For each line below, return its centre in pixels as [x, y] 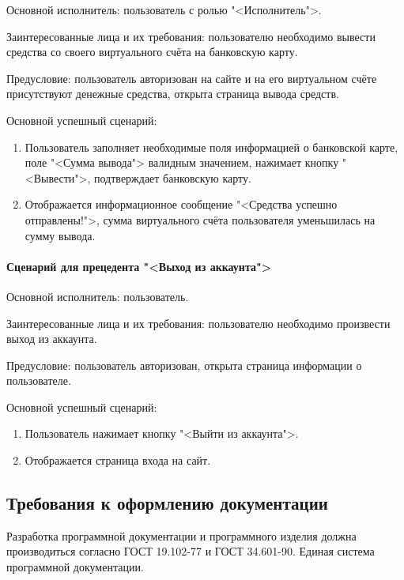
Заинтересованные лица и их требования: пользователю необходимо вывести [191, 36]
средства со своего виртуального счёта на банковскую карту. [152, 52]
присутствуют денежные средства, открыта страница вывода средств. [173, 94]
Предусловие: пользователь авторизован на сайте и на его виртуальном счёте [192, 78]
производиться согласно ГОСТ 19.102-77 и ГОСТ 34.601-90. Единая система [191, 551]
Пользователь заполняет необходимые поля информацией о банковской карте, [211, 147]
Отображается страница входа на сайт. [118, 460]
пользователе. [39, 380]
